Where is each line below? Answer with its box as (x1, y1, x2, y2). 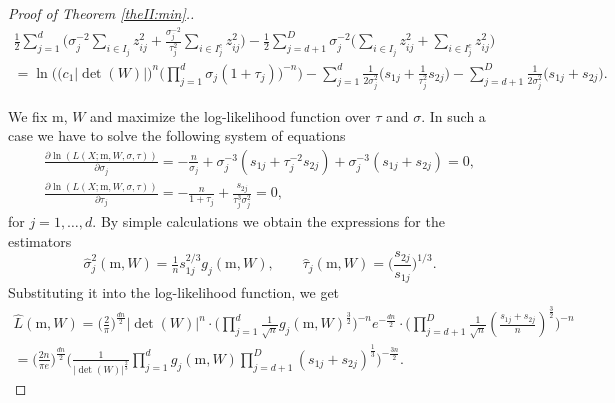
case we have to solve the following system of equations (8, 125, 346, 146)
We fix (8, 105, 48, 126)
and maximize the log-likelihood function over (90, 105, 371, 126)
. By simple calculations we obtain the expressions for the (92, 211, 445, 232)
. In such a (421, 105, 486, 126)
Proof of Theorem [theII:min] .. (8, 3, 195, 23)
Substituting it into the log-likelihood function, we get (8, 282, 340, 303)
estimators (8, 230, 72, 251)
